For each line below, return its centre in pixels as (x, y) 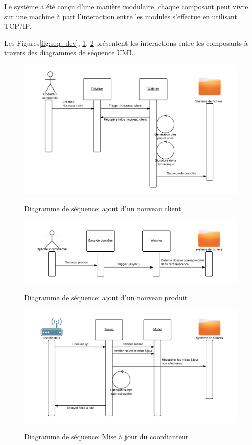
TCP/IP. (18, 26)
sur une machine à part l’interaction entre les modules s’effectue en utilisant (121, 16)
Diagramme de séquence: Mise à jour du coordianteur (106, 437)
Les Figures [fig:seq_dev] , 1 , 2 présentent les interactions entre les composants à (126, 42)
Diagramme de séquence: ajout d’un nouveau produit (106, 297)
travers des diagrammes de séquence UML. (70, 53)
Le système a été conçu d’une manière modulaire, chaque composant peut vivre (126, 6)
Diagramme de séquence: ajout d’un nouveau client (103, 208)
